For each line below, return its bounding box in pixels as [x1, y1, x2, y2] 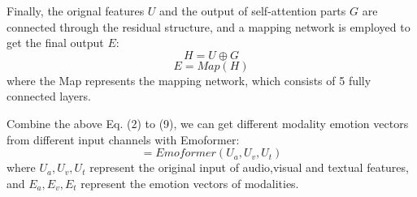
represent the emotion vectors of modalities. [80, 174, 299, 191]
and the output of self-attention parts [159, 2, 346, 19]
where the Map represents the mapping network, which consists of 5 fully [7, 71, 371, 88]
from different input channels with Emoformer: [7, 131, 240, 148]
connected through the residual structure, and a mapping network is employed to [7, 18, 410, 35]
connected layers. [7, 88, 91, 105]
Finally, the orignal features [7, 2, 145, 19]
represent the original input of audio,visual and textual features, [89, 159, 409, 176]
